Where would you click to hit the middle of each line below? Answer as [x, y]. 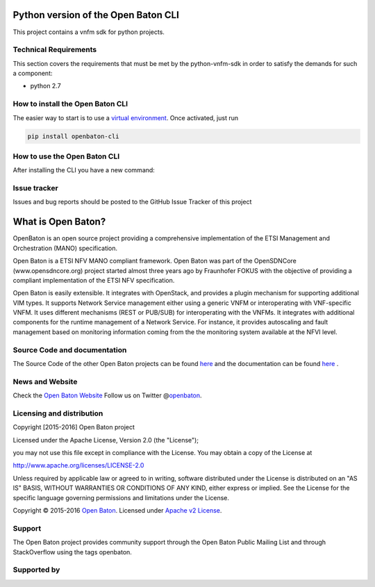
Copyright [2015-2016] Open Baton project [74, 427]
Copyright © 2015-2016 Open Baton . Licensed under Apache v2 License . [117, 511]
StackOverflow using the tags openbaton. [72, 552]
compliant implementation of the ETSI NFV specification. [94, 280]
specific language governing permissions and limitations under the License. [121, 497]
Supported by [36, 570]
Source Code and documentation [70, 349]
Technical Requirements [55, 50]
